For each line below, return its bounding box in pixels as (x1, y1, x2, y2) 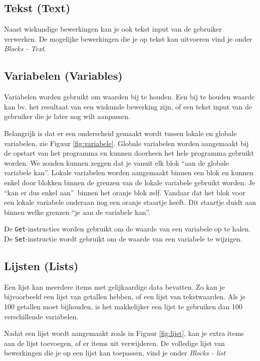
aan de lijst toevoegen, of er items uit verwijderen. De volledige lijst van (4, 337, 225, 348)
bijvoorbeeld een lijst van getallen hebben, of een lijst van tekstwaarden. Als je (4, 291, 245, 302)
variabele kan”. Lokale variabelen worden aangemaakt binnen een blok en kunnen (4, 167, 254, 178)
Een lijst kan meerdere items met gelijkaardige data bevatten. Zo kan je (4, 281, 225, 292)
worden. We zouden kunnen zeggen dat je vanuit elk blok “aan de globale (4, 157, 229, 168)
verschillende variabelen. (4, 311, 79, 321)
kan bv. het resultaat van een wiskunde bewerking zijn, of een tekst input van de (4, 101, 252, 111)
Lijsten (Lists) (4, 258, 79, 274)
